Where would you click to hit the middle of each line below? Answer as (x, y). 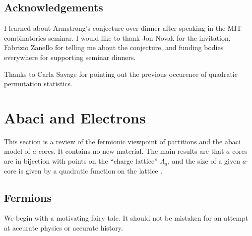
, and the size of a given (204, 161)
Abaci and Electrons (75, 117)
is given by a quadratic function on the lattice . (91, 170)
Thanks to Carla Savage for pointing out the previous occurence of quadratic (121, 74)
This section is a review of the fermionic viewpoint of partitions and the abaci (122, 141)
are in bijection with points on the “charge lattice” (81, 161)
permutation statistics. (38, 84)
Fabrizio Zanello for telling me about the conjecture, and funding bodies (114, 47)
